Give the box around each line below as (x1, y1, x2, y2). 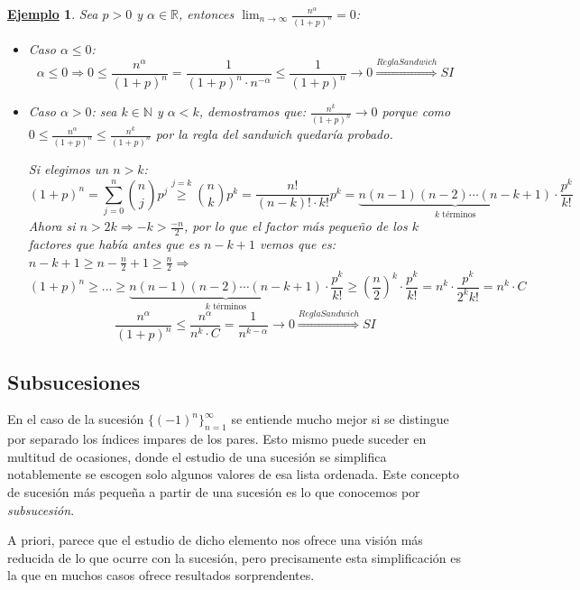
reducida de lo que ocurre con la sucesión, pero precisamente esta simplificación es (7, 548, 462, 567)
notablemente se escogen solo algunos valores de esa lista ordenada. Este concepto (7, 465, 459, 484)
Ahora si (28, 217, 76, 235)
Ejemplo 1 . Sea (7, 5, 98, 23)
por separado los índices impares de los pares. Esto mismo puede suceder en (7, 429, 427, 448)
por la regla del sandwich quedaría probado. (155, 124, 393, 143)
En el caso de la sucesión (7, 410, 144, 429)
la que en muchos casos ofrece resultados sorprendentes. (7, 566, 315, 585)
